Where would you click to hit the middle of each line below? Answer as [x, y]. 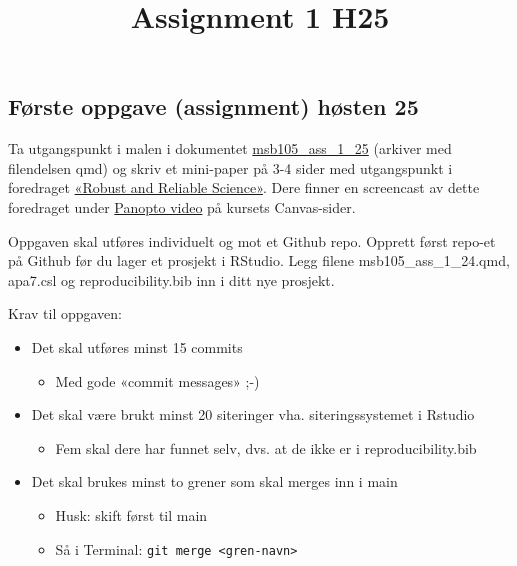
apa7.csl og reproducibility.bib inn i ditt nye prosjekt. [171, 279]
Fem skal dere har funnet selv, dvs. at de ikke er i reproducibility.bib [266, 447]
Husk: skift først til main [131, 514]
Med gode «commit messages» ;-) [157, 380]
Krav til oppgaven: [65, 313]
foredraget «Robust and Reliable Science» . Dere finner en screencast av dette [244, 187]
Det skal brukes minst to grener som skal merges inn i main [214, 481]
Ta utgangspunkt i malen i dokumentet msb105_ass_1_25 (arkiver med [230, 148]
